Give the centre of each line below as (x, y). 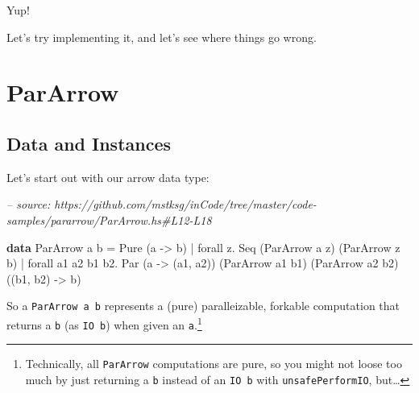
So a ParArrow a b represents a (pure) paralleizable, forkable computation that (203, 306)
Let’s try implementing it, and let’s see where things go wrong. (162, 37)
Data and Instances (89, 143)
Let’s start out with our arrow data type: (108, 177)
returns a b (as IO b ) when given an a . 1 (104, 323)
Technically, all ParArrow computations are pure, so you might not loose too (214, 364)
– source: (29, 204)
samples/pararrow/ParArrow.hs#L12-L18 (109, 219)
